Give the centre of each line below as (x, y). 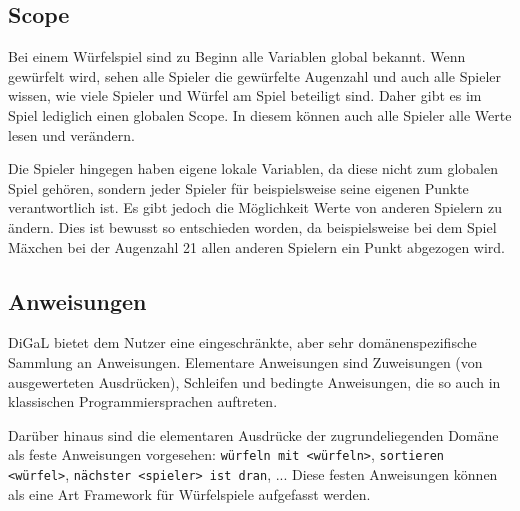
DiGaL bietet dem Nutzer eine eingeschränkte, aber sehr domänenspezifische (242, 342)
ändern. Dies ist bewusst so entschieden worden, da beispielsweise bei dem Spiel (252, 226)
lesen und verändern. (71, 134)
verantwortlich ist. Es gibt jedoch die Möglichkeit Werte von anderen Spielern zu (255, 207)
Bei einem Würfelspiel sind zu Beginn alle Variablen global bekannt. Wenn (237, 56)
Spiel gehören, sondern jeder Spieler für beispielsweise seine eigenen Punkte (238, 187)
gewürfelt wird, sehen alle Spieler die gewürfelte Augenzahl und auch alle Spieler (255, 75)
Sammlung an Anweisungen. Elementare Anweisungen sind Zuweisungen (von (245, 361)
